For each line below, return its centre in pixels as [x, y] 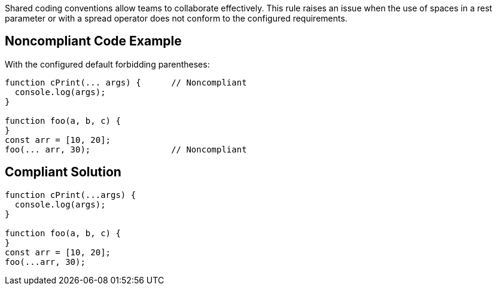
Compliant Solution [63, 172]
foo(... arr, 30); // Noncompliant [126, 149]
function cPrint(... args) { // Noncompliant [126, 82]
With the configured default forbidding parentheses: [107, 64]
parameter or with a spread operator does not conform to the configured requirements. [176, 18]
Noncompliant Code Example [93, 41]
